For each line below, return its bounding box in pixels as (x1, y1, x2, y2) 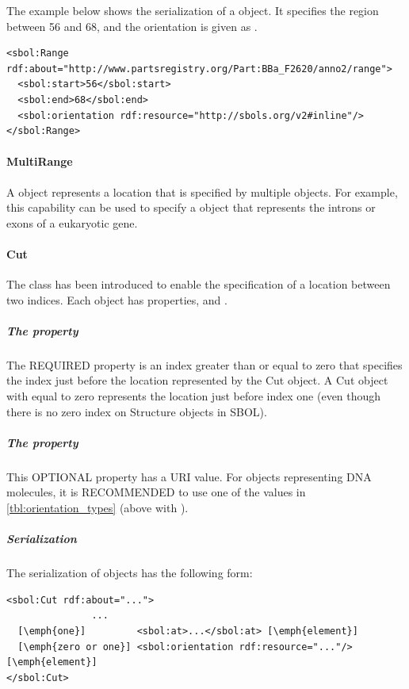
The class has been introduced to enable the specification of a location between (6, 276, 391, 293)
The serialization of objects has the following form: (6, 565, 253, 581)
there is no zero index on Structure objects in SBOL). (6, 403, 267, 419)
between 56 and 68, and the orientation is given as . (6, 17, 258, 34)
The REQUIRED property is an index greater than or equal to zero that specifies (6, 356, 403, 373)
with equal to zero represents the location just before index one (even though (6, 388, 381, 404)
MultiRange (6, 153, 73, 170)
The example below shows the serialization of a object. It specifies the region (6, 2, 379, 18)
